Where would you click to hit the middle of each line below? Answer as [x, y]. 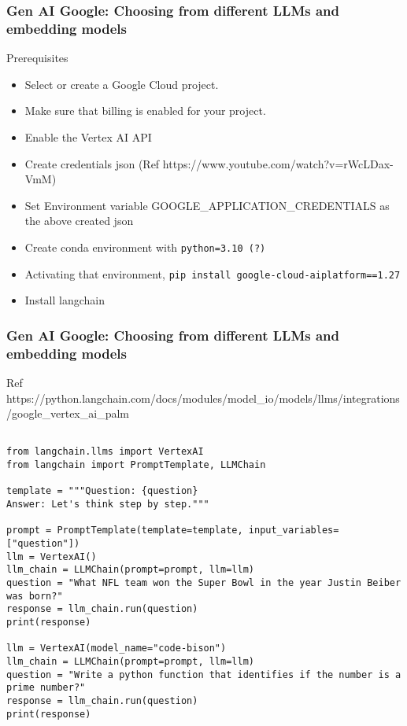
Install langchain [65, 300]
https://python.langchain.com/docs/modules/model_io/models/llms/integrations [203, 398]
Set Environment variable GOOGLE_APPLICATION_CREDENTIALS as [207, 205]
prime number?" [46, 688]
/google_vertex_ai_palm [68, 413]
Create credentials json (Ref [92, 163]
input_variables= [294, 531]
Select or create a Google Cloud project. [122, 84]
